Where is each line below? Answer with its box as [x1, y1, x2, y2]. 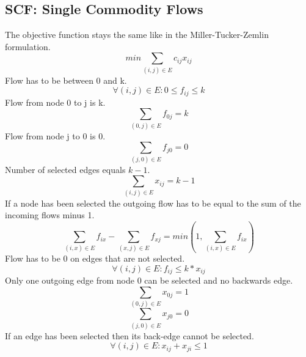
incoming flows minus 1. [5, 208, 95, 221]
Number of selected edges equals [5, 163, 126, 175]
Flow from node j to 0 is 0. [5, 129, 106, 142]
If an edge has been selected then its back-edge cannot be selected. [5, 329, 254, 342]
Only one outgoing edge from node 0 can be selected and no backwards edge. [5, 274, 293, 287]
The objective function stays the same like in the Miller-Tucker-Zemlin [5, 28, 269, 41]
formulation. [5, 40, 51, 53]
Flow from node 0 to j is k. [5, 95, 106, 108]
